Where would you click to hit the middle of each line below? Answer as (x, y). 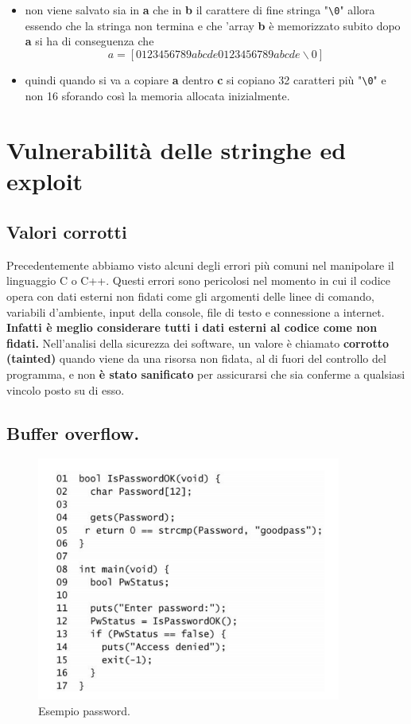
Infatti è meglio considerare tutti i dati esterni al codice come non (192, 327)
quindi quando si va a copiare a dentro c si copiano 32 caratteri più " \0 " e (205, 79)
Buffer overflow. (73, 432)
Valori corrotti (67, 232)
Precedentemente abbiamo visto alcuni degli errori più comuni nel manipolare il (200, 265)
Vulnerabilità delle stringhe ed (176, 150)
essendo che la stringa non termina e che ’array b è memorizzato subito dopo (213, 25)
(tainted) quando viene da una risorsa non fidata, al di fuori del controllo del (196, 358)
